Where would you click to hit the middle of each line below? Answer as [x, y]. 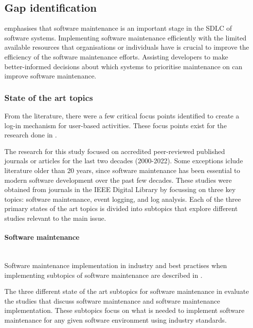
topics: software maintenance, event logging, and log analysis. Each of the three [123, 199]
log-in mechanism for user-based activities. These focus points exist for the [116, 125]
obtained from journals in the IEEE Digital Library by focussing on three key [120, 189]
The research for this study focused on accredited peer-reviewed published [115, 151]
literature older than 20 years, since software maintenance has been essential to [122, 170]
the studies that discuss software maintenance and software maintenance [112, 300]
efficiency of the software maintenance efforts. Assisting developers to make [116, 56]
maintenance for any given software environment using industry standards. [116, 319]
